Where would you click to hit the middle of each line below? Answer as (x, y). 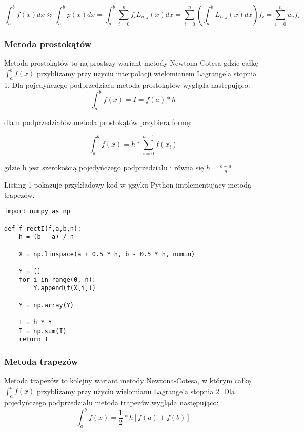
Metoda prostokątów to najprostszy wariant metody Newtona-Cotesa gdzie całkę (131, 63)
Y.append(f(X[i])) (65, 288)
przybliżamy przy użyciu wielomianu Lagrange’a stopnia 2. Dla (136, 391)
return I (33, 340)
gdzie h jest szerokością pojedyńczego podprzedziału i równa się (104, 167)
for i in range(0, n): (57, 280)
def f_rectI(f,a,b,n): (43, 228)
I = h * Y (35, 322)
